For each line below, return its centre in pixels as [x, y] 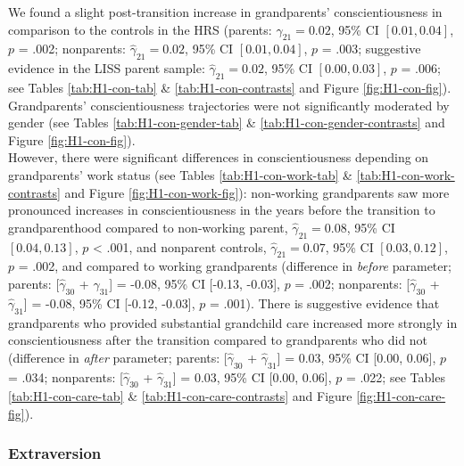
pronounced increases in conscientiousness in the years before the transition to [222, 210]
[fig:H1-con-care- [401, 396]
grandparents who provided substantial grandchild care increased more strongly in [233, 322]
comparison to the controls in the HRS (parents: [140, 29]
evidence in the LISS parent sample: [107, 68]
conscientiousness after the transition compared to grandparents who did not [218, 340]
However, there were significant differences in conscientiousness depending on [219, 157]
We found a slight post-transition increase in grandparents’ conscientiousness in [225, 12]
